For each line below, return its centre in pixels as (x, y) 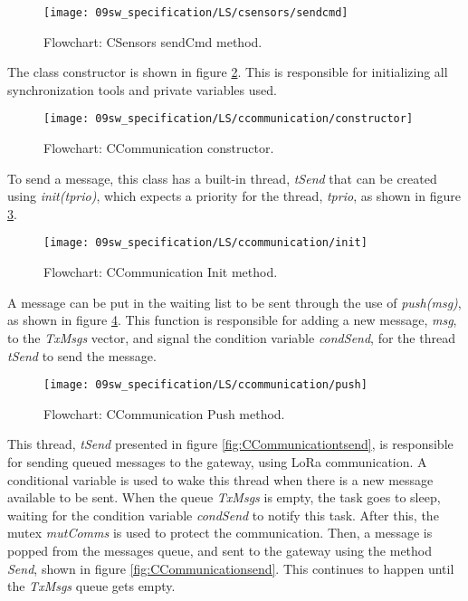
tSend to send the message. (82, 355)
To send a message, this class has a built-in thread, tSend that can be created (222, 178)
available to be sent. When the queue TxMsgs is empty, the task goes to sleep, (224, 497)
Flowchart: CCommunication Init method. (161, 272)
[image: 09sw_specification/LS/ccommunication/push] (205, 385)
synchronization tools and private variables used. (142, 89)
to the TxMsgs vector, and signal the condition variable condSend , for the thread (231, 337)
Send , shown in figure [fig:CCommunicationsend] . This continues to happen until (231, 568)
